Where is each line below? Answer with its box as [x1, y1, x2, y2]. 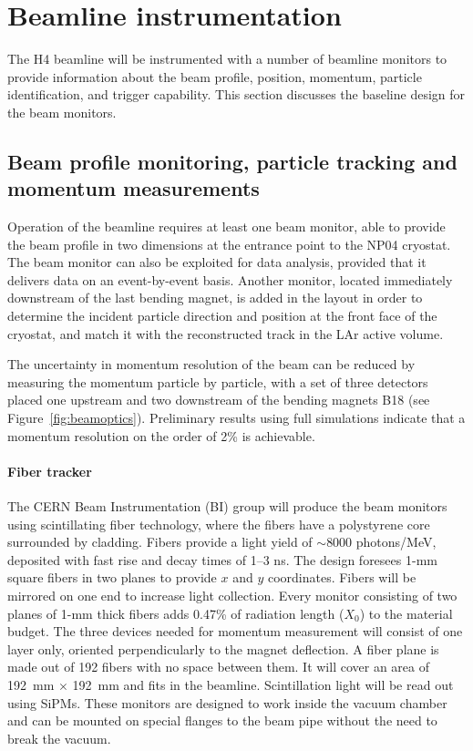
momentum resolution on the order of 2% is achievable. [7, 426, 315, 445]
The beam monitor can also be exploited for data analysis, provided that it [7, 252, 427, 272]
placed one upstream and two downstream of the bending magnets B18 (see [7, 390, 430, 409]
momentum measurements [7, 174, 260, 202]
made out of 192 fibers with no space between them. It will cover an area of [7, 657, 429, 676]
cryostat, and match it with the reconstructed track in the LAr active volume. [7, 324, 444, 343]
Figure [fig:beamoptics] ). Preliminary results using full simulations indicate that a [7, 408, 466, 427]
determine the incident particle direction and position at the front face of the [7, 306, 437, 325]
